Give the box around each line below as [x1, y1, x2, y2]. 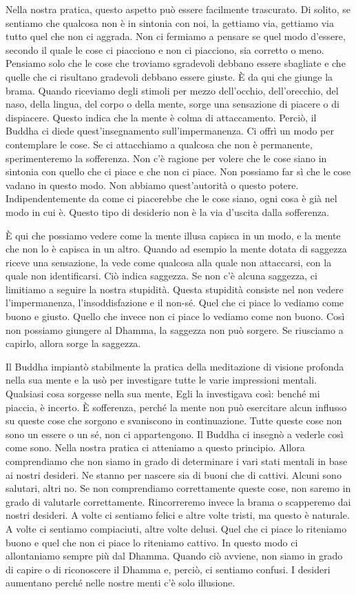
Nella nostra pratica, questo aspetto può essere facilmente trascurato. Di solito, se [6, 2, 351, 16]
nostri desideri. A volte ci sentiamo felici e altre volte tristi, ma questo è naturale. [6, 508, 350, 522]
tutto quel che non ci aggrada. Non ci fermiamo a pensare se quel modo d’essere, [6, 29, 346, 43]
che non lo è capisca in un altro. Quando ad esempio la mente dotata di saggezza [6, 241, 347, 256]
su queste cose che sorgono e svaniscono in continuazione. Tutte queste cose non [6, 413, 342, 428]
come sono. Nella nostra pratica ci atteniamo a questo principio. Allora [6, 440, 305, 455]
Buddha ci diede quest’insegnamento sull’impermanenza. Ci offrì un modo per [6, 123, 334, 138]
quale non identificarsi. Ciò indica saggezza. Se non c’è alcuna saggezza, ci [6, 268, 317, 283]
